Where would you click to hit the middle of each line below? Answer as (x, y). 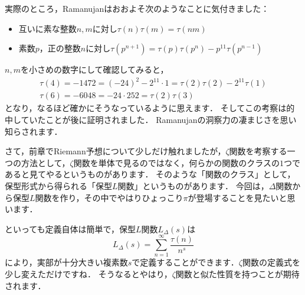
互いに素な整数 (47, 28)
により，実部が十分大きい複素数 (66, 262)
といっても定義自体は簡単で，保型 (70, 228)
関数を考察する (258, 151)
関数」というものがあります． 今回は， (193, 185)
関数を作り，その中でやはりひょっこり (109, 197)
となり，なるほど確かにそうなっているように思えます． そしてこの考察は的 (150, 108)
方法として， (45, 162)
